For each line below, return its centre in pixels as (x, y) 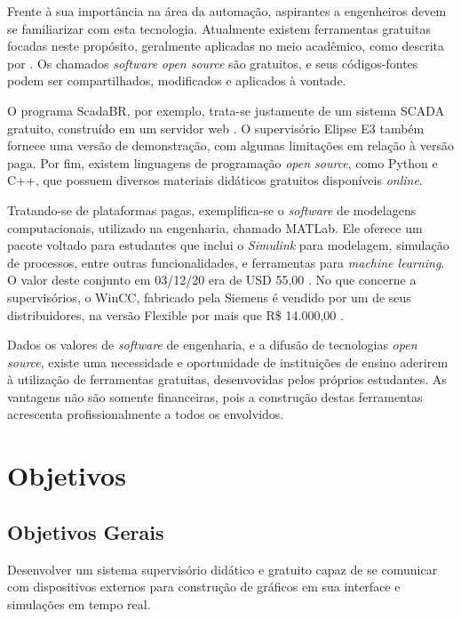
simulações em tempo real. (79, 603)
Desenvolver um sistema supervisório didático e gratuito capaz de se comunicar (223, 569)
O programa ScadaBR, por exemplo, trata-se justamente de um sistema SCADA (226, 110)
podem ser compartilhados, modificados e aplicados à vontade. (177, 80)
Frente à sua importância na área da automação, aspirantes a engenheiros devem (227, 11)
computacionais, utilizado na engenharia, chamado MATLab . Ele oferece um (215, 227)
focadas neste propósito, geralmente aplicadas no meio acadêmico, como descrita (226, 46)
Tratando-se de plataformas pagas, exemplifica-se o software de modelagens (212, 209)
